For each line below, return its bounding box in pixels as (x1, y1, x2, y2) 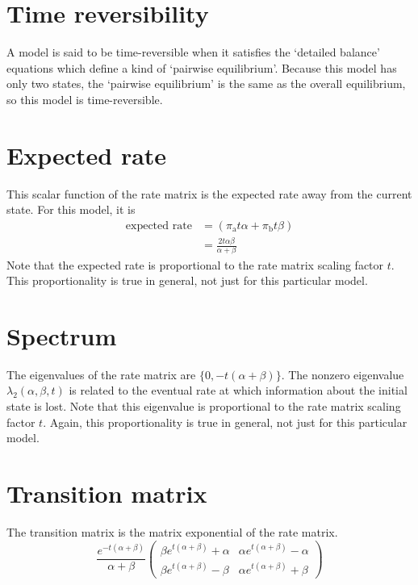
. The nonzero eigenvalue (281, 366, 404, 382)
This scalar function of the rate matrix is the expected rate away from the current (6, 185, 412, 202)
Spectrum (6, 319, 117, 352)
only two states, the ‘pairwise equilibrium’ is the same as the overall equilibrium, (6, 75, 406, 92)
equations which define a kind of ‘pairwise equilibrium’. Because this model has (6, 59, 397, 76)
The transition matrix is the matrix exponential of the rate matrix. (6, 523, 338, 540)
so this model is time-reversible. (6, 90, 163, 107)
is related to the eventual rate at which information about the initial (69, 382, 408, 399)
